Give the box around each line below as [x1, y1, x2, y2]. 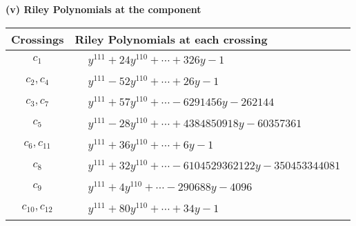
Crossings [11, 30, 64, 47]
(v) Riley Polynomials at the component [6, 2, 201, 16]
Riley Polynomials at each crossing [75, 30, 268, 47]
